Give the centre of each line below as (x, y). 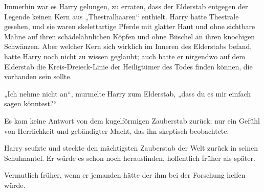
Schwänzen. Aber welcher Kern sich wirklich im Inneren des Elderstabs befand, (128, 46)
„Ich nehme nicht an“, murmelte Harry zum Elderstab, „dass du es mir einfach (128, 93)
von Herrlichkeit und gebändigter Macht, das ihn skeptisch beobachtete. (117, 130)
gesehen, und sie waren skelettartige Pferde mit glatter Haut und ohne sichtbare (130, 26)
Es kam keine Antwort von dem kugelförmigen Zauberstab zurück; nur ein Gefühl (132, 120)
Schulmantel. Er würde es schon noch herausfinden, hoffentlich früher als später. (130, 158)
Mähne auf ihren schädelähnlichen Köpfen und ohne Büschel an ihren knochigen (130, 36)
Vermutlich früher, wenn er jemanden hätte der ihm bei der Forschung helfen (125, 175)
